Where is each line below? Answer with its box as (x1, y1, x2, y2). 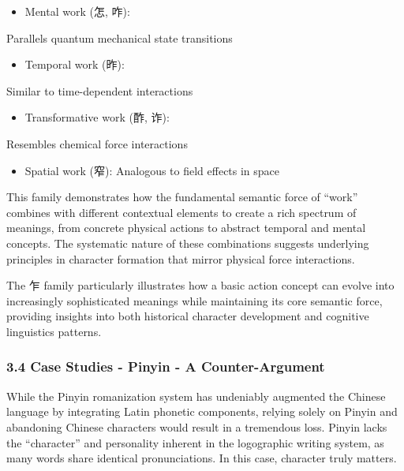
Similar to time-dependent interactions (6, 82, 193, 99)
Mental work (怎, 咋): (24, 3, 130, 19)
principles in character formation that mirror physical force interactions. (6, 250, 355, 267)
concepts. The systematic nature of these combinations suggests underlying (6, 234, 369, 251)
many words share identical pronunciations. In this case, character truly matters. (6, 450, 397, 466)
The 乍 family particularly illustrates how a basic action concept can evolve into (6, 277, 395, 293)
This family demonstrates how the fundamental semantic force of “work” (6, 189, 358, 205)
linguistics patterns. (6, 323, 102, 339)
